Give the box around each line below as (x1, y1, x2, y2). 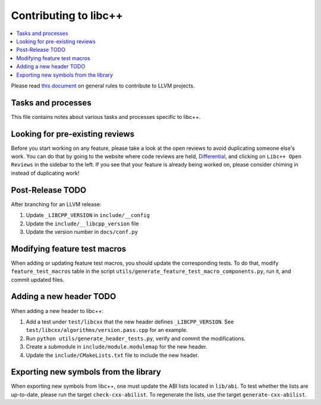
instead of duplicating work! (11, 169, 80, 177)
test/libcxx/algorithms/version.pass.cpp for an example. (26, 326, 188, 334)
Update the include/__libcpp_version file (26, 220, 139, 227)
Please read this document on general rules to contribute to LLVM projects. (11, 82, 195, 89)
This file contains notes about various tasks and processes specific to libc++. (11, 113, 201, 120)
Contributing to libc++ (11, 9, 123, 22)
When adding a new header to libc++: (11, 307, 104, 315)
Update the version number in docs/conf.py (26, 228, 138, 235)
